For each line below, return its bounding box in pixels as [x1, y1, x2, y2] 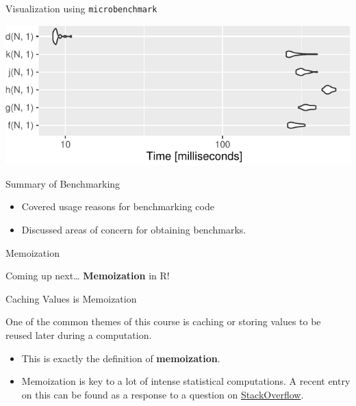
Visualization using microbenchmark [5, 1, 157, 15]
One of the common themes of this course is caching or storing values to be [5, 314, 321, 329]
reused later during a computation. [5, 328, 152, 342]
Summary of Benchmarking [5, 176, 120, 190]
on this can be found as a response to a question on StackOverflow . [21, 387, 304, 401]
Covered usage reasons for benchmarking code [21, 199, 214, 214]
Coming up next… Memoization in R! [5, 268, 170, 283]
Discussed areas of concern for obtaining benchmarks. [21, 223, 246, 237]
